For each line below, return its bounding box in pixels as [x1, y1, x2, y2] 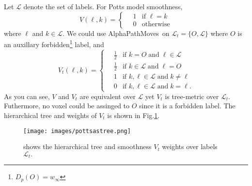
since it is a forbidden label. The [139, 101, 236, 111]
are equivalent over [79, 91, 136, 101]
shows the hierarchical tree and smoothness [23, 141, 152, 152]
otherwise [142, 21, 170, 28]
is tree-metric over [165, 91, 219, 101]
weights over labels [162, 141, 218, 152]
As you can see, [4, 91, 50, 101]
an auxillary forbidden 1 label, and [4, 38, 104, 49]
